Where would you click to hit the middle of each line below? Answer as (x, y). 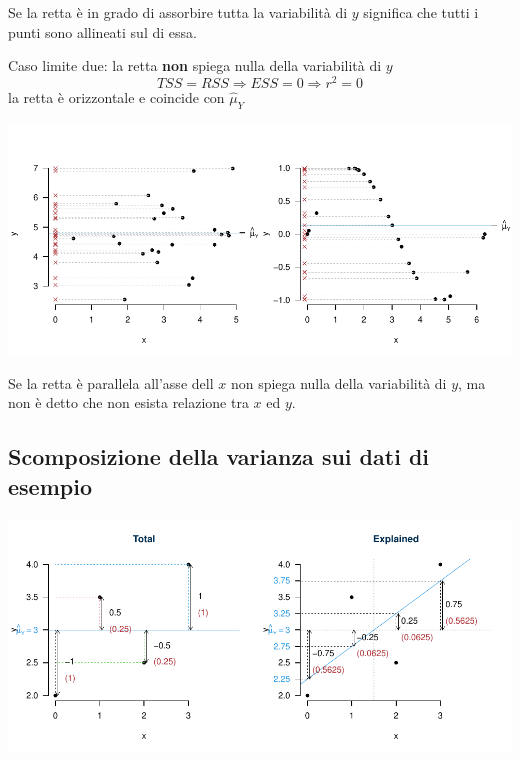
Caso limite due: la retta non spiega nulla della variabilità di (195, 65)
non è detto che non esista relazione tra (128, 402)
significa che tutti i (421, 12)
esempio (50, 485)
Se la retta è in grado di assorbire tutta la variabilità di (178, 12)
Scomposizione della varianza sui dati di (219, 456)
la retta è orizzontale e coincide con (116, 96)
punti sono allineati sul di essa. (102, 31)
